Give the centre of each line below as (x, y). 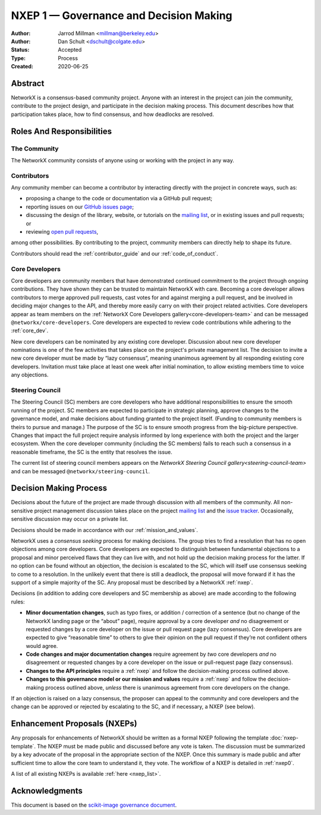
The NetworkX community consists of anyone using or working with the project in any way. (122, 160)
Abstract (28, 83)
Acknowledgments (47, 791)
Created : (22, 67)
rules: (18, 602)
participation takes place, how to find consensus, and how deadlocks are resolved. (112, 114)
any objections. (30, 375)
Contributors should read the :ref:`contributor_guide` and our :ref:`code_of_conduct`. (114, 253)
